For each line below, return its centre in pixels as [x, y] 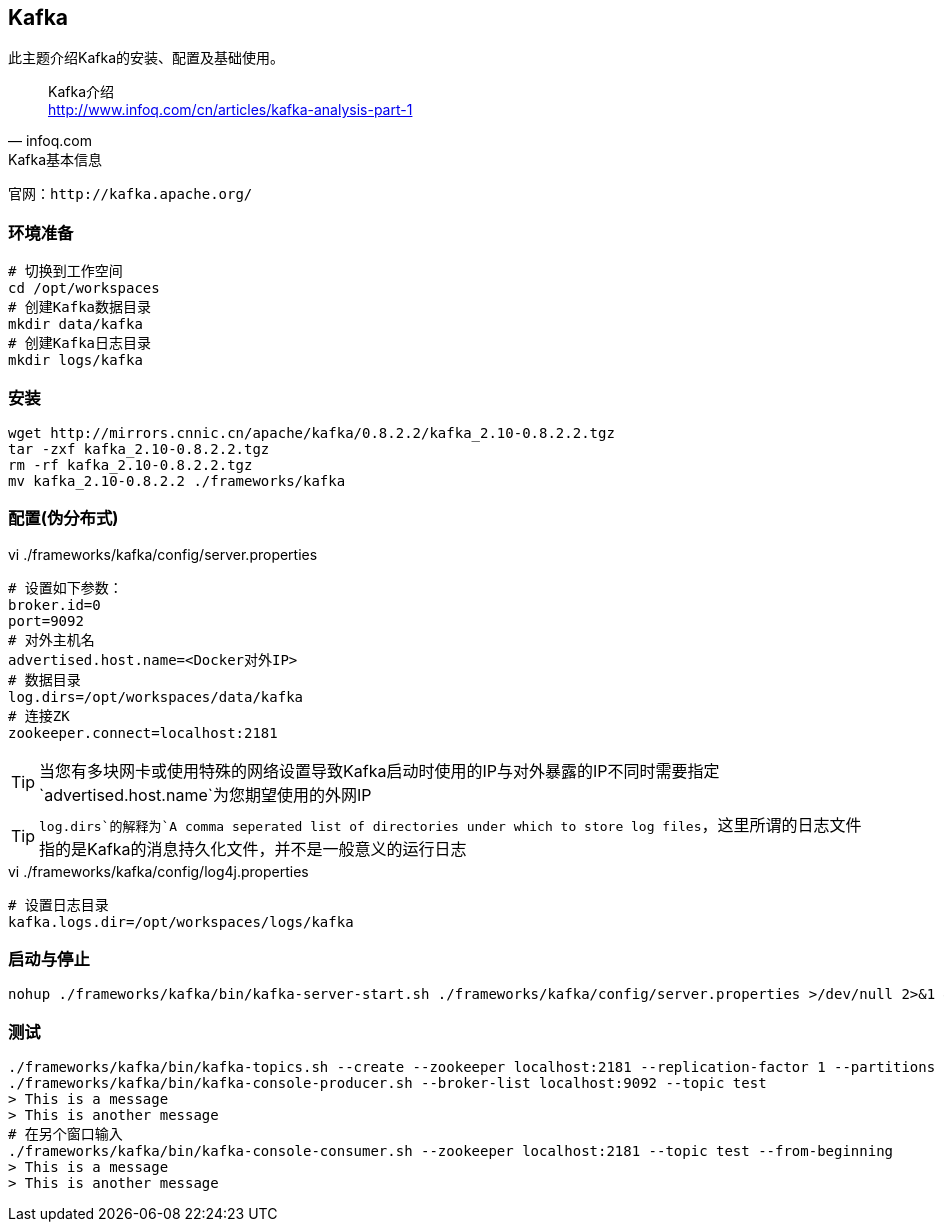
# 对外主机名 [51, 639]
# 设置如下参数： [65, 587]
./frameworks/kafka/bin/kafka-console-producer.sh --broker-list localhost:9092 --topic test [387, 1083]
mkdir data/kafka [75, 324]
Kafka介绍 [81, 92]
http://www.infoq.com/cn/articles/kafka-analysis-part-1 [230, 110]
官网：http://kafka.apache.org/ [130, 194]
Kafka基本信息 [55, 160]
